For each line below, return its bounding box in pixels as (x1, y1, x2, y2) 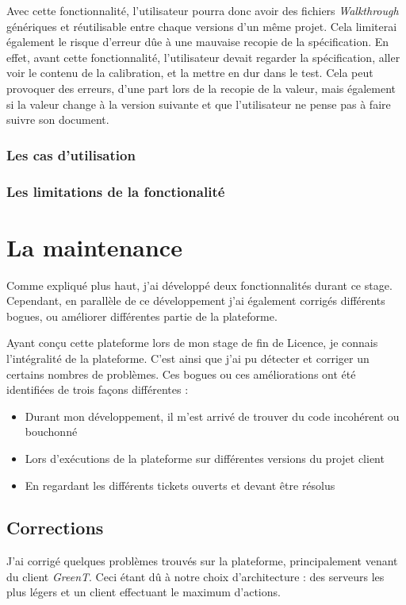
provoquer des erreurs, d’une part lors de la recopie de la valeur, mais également (6, 79, 396, 96)
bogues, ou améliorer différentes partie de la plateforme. (6, 307, 278, 324)
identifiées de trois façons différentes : (6, 381, 189, 398)
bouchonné (25, 423, 78, 440)
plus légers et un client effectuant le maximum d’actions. (6, 584, 281, 600)
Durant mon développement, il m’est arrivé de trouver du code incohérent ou (25, 407, 400, 424)
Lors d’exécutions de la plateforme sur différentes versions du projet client (25, 449, 385, 466)
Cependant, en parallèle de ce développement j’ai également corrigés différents (6, 292, 385, 309)
